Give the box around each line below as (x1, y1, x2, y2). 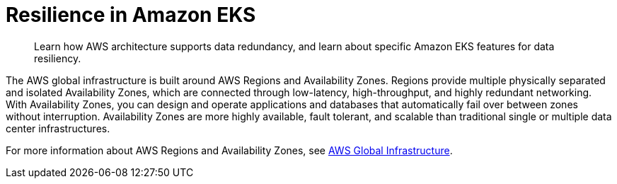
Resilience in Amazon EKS (6, 3, 256, 27)
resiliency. (34, 52, 81, 64)
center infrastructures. (6, 122, 110, 134)
